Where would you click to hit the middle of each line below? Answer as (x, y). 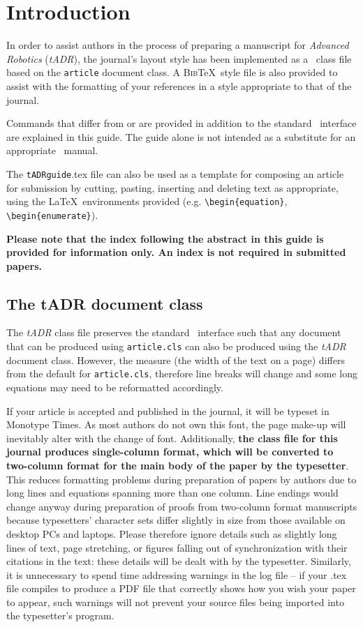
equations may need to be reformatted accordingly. (115, 387)
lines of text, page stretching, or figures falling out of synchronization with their (177, 547)
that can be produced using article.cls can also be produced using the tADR (176, 346)
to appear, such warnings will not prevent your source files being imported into (175, 602)
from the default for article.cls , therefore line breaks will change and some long (182, 373)
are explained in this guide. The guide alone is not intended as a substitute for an (181, 136)
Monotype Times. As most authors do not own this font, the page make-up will (176, 424)
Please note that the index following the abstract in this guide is (165, 238)
